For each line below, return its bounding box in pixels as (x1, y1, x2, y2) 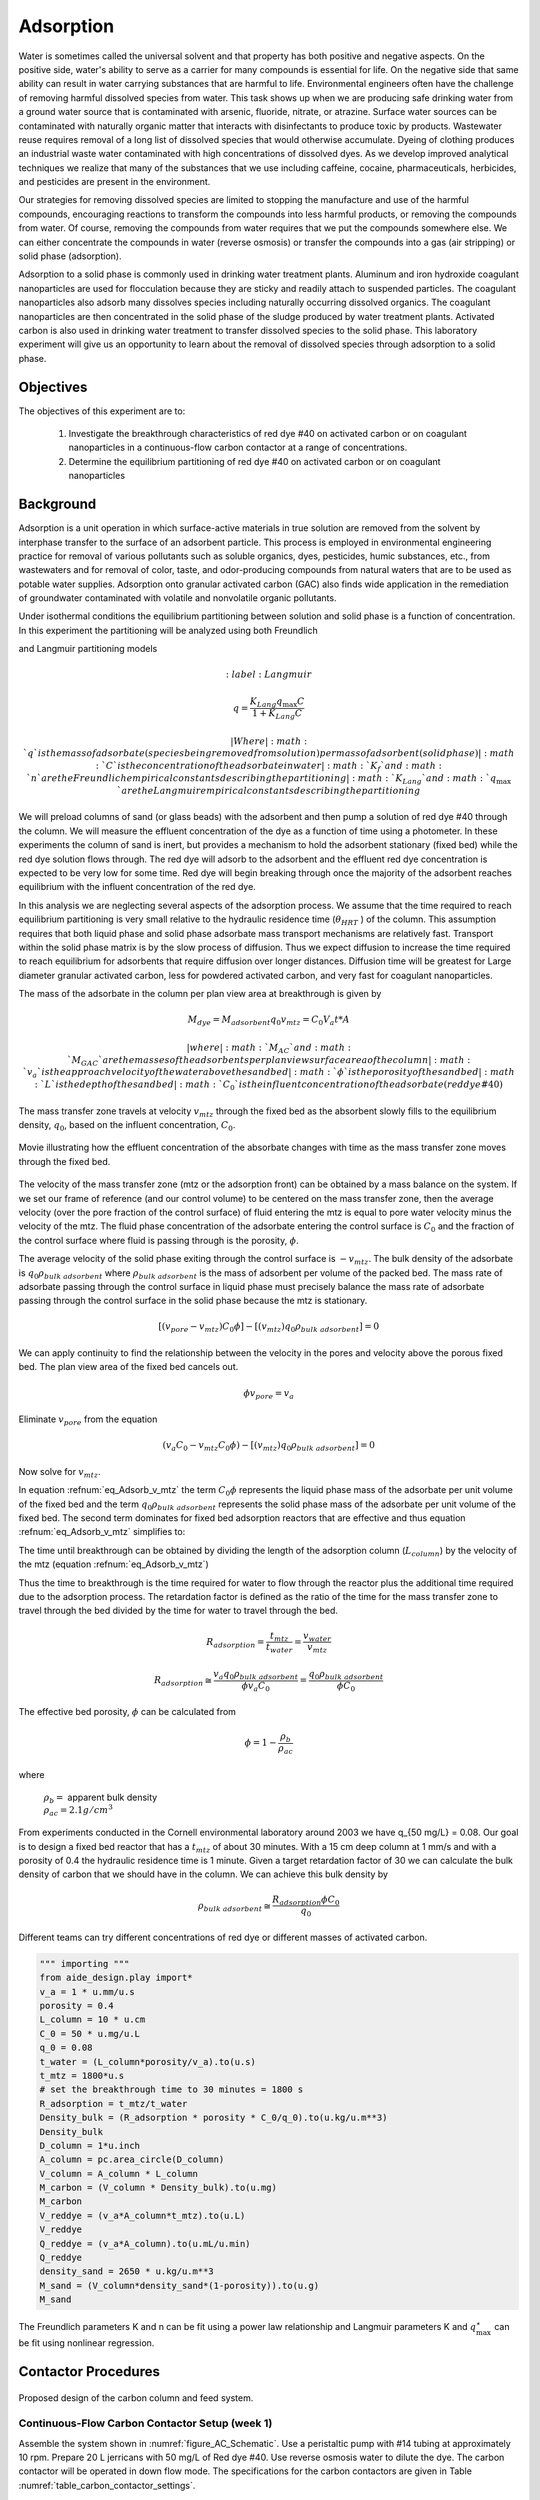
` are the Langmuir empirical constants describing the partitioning (116, 785, 421, 796)
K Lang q (250, 695, 283, 709)
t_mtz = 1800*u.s (39, 2070, 125, 2081)
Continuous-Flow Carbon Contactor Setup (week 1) (18, 2416, 273, 2430)
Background (18, 496, 97, 513)
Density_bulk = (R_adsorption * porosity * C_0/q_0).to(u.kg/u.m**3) (39, 2112, 388, 2124)
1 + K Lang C (251, 708, 303, 721)
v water (303, 1630, 332, 1644)
